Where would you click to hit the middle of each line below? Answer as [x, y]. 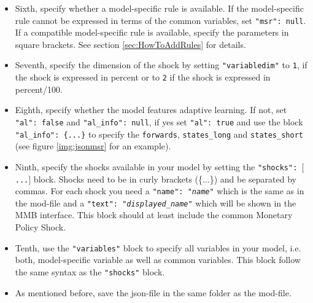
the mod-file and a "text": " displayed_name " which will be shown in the [156, 203]
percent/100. [39, 89]
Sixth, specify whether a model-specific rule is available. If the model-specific [159, 8]
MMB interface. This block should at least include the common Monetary [154, 215]
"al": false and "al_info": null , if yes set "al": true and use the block [159, 121]
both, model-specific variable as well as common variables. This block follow [158, 260]
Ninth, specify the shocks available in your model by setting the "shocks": [156, 166]
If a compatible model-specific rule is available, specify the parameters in [152, 32]
